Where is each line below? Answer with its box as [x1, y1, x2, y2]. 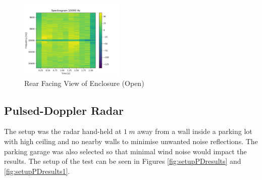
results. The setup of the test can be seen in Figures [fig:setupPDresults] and [4, 156, 241, 166]
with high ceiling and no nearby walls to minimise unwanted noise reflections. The [4, 136, 258, 146]
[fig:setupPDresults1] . [4, 165, 70, 176]
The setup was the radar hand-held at [4, 126, 122, 137]
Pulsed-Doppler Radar [4, 102, 124, 118]
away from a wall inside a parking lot [137, 126, 252, 137]
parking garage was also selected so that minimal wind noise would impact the [4, 146, 247, 156]
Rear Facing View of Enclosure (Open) [24, 77, 144, 88]
